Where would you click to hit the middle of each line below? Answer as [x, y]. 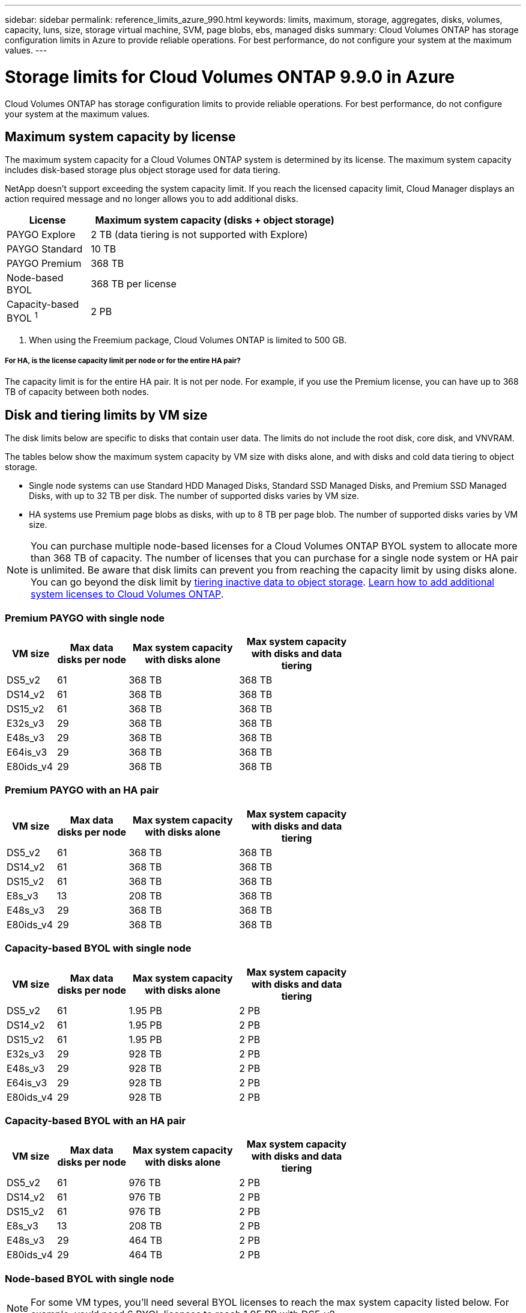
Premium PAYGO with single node [85, 618]
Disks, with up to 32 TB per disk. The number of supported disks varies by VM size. [194, 496]
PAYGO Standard [45, 249]
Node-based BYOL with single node [89, 1278]
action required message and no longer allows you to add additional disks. [152, 199]
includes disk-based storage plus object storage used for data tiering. [143, 170]
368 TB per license [134, 284]
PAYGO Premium [44, 264]
